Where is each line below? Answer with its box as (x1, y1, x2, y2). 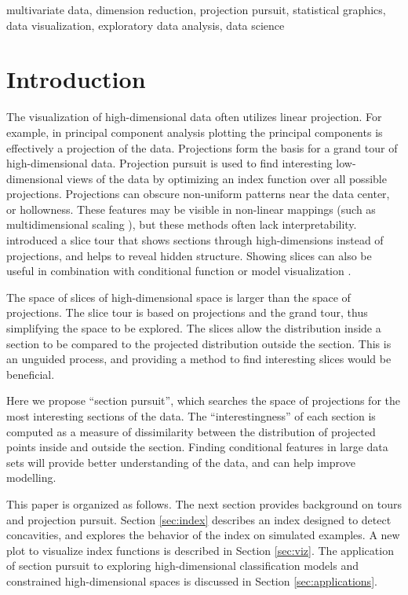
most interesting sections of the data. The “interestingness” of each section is (6, 408, 376, 424)
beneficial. (6, 365, 55, 382)
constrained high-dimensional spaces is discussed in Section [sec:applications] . (6, 572, 377, 589)
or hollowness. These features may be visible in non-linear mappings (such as (6, 200, 376, 217)
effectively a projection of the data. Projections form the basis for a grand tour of (6, 139, 398, 156)
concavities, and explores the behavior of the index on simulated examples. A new (6, 527, 400, 543)
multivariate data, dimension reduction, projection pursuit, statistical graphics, (6, 2, 386, 17)
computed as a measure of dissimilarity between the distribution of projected (6, 423, 376, 439)
